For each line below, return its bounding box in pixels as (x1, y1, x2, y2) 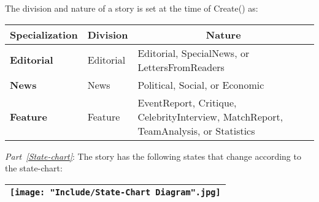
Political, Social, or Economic (137, 77, 264, 92)
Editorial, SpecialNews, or (137, 45, 250, 60)
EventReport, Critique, (137, 95, 237, 110)
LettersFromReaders (137, 59, 225, 74)
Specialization (10, 27, 78, 42)
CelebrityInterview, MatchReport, (137, 109, 283, 124)
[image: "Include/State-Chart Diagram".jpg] (10, 187, 221, 197)
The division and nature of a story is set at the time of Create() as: (5, 2, 258, 14)
